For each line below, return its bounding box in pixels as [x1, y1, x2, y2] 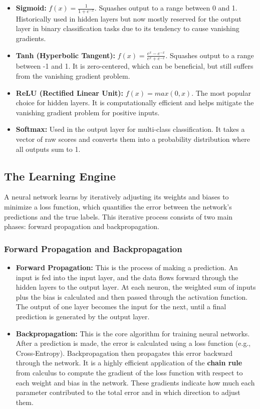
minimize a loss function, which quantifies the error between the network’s [4, 201, 232, 212]
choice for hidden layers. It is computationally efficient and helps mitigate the [16, 97, 254, 108]
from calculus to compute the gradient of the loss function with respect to [16, 367, 243, 377]
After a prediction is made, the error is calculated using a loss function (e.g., [16, 338, 251, 348]
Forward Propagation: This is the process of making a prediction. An [16, 262, 238, 272]
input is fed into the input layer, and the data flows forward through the [16, 272, 238, 282]
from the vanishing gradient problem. [16, 71, 130, 81]
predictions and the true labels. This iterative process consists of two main [4, 211, 233, 222]
